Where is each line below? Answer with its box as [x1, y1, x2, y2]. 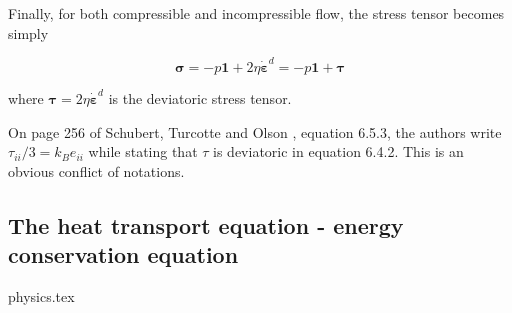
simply [8, 22, 49, 43]
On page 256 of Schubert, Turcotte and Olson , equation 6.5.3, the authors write [8, 121, 502, 142]
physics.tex [8, 285, 75, 306]
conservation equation [8, 239, 239, 270]
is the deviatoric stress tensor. [108, 87, 292, 108]
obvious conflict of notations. [8, 160, 185, 181]
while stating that [88, 141, 198, 162]
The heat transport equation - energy [8, 209, 404, 240]
